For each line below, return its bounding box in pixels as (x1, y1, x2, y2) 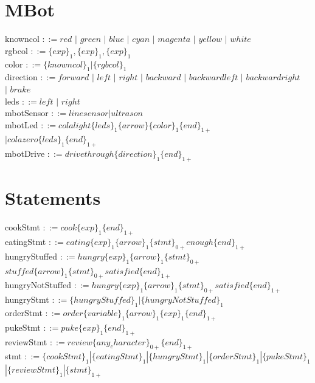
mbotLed (5, 118, 38, 131)
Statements (5, 185, 101, 210)
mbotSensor (5, 106, 49, 119)
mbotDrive (5, 147, 45, 160)
